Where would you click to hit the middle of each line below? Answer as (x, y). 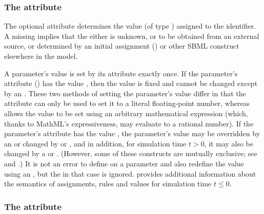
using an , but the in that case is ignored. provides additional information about (130, 173)
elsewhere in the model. (41, 56)
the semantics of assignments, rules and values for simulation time (108, 184)
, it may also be (229, 143)
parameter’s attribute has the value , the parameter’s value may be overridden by (132, 133)
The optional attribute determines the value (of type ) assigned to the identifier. (130, 26)
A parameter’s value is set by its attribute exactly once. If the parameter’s (121, 73)
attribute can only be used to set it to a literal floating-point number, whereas (127, 103)
